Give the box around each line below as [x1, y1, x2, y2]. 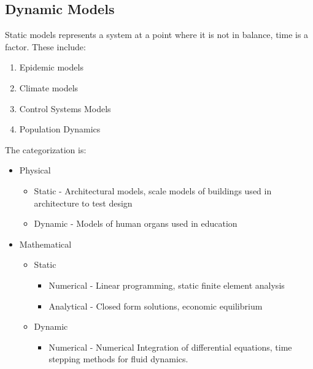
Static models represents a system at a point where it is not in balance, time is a [5, 28, 309, 41]
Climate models [19, 81, 79, 94]
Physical [19, 164, 51, 177]
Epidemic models [19, 61, 83, 74]
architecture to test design [34, 196, 133, 209]
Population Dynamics [19, 123, 101, 135]
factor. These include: [5, 40, 86, 53]
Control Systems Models [19, 102, 111, 115]
